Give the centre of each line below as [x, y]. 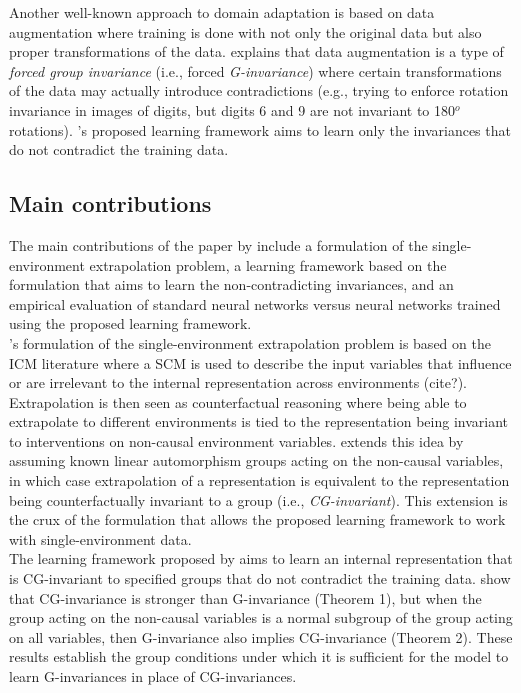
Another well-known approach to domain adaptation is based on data [222, 12]
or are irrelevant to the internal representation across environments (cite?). [238, 382]
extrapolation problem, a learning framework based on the [268, 264]
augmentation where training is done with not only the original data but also [245, 31]
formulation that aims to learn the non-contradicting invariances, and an [231, 284]
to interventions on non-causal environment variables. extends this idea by [236, 440]
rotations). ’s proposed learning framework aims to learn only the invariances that [260, 129]
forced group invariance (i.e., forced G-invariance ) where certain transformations [255, 70]
